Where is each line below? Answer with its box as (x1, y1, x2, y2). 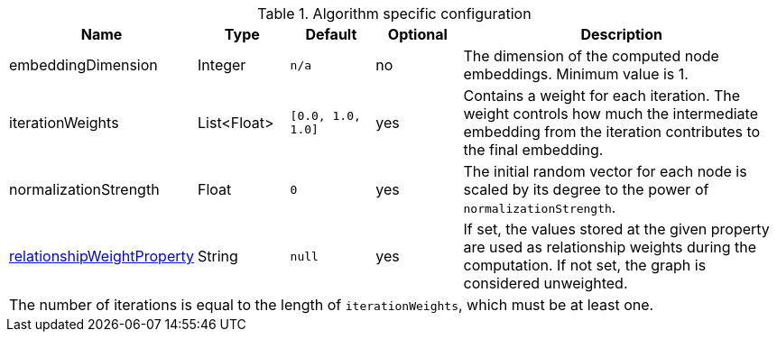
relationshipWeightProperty (9, 247, 195, 265)
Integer (198, 56, 246, 74)
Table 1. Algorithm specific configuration (257, 5, 532, 23)
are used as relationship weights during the (463, 238, 757, 256)
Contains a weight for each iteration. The (463, 87, 741, 105)
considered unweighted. (463, 274, 628, 292)
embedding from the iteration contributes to (463, 123, 761, 141)
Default (305, 25, 357, 43)
